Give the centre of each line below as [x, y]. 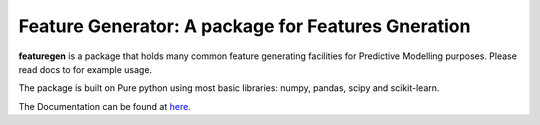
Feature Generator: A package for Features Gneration [244, 26]
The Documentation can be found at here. [105, 106]
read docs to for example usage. [85, 69]
